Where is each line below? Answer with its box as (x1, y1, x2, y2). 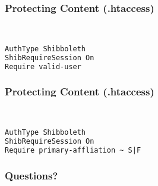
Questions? (5, 168, 58, 182)
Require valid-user (5, 62, 81, 71)
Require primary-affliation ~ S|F (5, 146, 141, 154)
